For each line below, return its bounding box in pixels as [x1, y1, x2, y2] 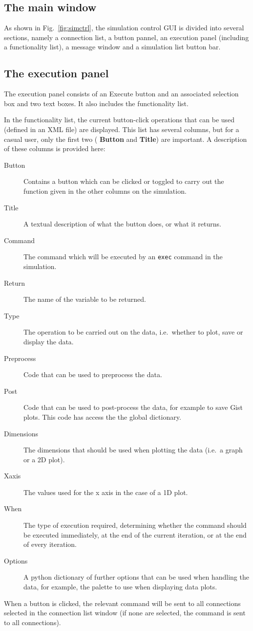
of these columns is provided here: [4, 143, 105, 154]
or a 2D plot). [23, 454, 65, 464]
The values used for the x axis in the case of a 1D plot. [23, 487, 188, 497]
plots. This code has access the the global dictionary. [23, 411, 181, 422]
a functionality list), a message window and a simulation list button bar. [4, 42, 221, 52]
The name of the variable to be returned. [23, 294, 146, 304]
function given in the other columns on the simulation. [23, 185, 187, 196]
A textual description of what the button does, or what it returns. [23, 219, 221, 229]
